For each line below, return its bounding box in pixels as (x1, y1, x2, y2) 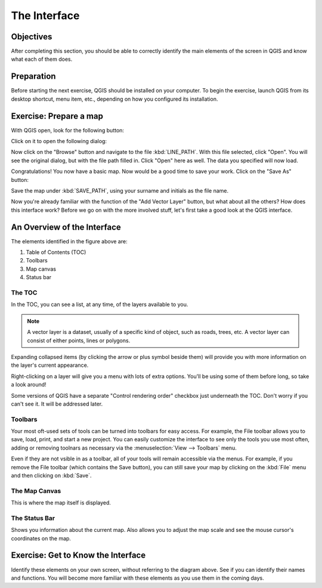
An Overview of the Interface (11, 222, 122, 232)
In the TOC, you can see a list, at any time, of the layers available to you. (11, 301, 188, 308)
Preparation (11, 72, 56, 82)
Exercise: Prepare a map (11, 111, 104, 121)
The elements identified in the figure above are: (11, 237, 128, 245)
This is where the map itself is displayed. (11, 499, 112, 506)
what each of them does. (11, 55, 73, 63)
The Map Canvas (11, 487, 61, 495)
